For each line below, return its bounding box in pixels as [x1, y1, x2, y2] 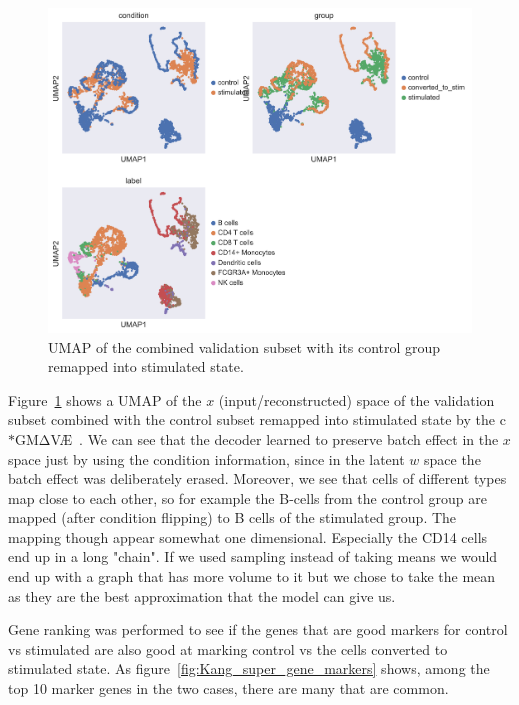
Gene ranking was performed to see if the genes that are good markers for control [8, 619, 508, 640]
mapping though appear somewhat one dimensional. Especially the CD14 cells [8, 526, 488, 547]
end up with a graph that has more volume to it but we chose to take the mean [8, 566, 496, 587]
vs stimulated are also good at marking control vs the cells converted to [8, 638, 448, 659]
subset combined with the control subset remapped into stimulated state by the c [8, 409, 506, 430]
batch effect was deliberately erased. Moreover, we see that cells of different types [8, 468, 507, 489]
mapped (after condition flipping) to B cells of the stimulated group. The [8, 507, 457, 528]
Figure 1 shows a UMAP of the [8, 389, 202, 410]
